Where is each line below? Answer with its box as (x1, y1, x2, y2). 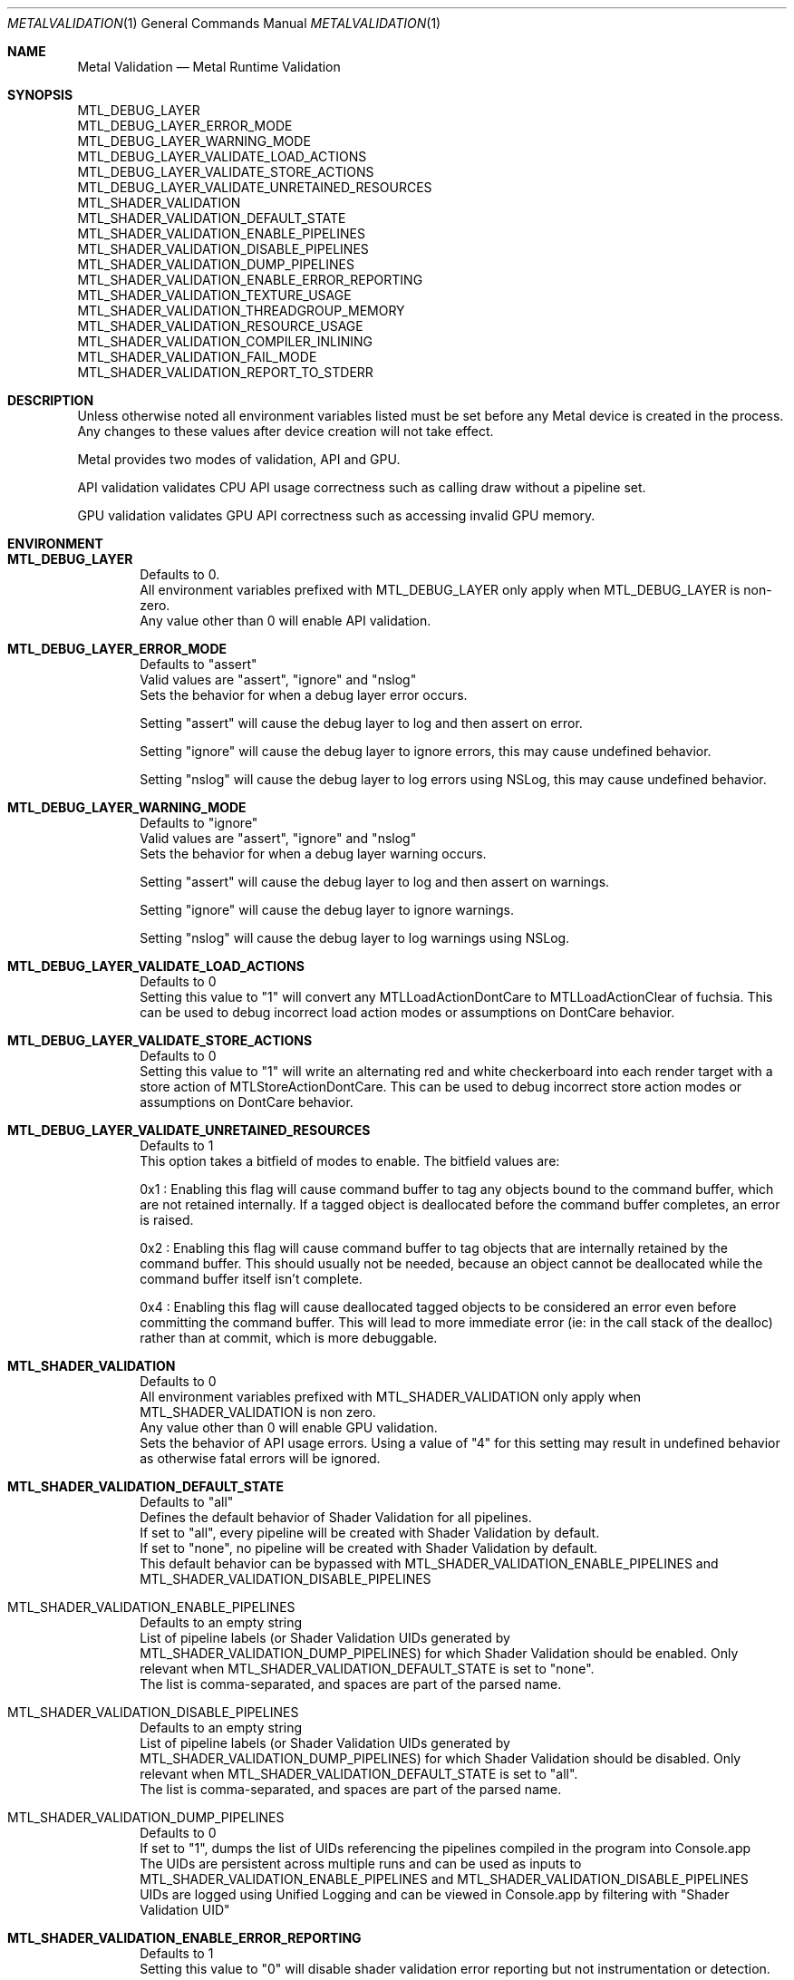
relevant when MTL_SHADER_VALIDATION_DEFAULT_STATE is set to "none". (140, 1661, 595, 1676)
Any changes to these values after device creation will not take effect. (77, 423, 494, 439)
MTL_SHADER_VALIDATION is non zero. (140, 1404, 376, 1420)
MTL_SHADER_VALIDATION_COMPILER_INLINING (77, 334, 373, 349)
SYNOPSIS (7, 87, 73, 102)
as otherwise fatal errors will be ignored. (140, 1451, 381, 1466)
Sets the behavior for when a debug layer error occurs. (140, 687, 468, 703)
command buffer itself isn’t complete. (140, 1271, 363, 1286)
